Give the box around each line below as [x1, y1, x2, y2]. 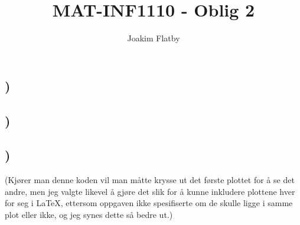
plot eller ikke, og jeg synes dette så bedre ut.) [5, 208, 173, 220]
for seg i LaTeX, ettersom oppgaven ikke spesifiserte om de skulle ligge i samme [5, 197, 293, 209]
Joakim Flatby [127, 32, 180, 44]
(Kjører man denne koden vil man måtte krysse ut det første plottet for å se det [5, 174, 295, 186]
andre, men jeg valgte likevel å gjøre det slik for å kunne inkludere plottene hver [5, 185, 295, 197]
